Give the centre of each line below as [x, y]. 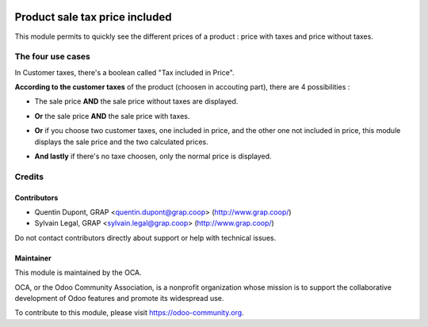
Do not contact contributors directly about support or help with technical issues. [145, 238]
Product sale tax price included [93, 17]
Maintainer [33, 258]
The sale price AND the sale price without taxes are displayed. [136, 101]
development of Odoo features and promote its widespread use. [119, 298]
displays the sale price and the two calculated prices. [122, 142]
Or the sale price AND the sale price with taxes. [112, 116]
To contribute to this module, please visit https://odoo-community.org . [130, 313]
